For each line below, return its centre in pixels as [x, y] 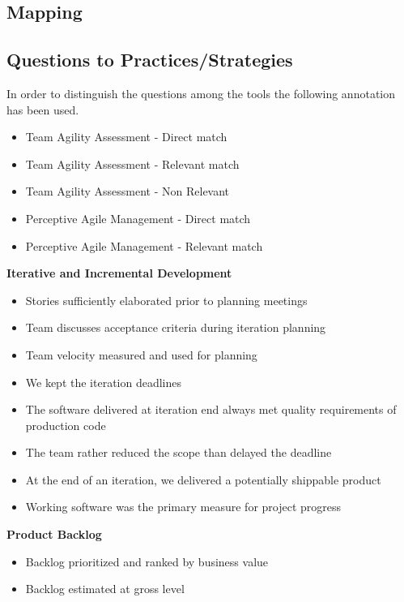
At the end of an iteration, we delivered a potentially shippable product [203, 479]
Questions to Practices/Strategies [150, 60]
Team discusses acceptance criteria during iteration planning [176, 327]
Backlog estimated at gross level [105, 589]
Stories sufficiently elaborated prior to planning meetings [166, 300]
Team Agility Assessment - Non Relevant [128, 191]
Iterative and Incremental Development [119, 273]
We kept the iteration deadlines [104, 382]
